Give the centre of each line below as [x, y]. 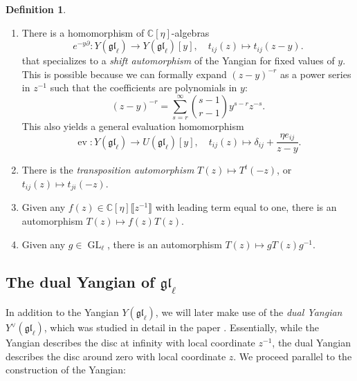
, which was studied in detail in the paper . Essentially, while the [181, 327]
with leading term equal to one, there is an [246, 207]
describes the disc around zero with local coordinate [116, 356]
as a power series [315, 74]
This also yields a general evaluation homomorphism [133, 126]
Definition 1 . [36, 9]
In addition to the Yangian [62, 312]
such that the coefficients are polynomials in [144, 87]
